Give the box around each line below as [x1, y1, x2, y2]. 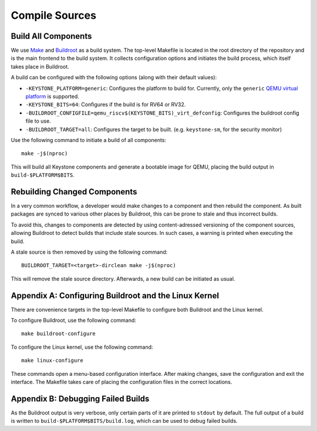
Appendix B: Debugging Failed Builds [11, 393, 150, 403]
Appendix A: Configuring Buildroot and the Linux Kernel [11, 291, 220, 301]
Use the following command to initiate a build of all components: [11, 136, 167, 143]
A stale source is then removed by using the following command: [11, 248, 168, 255]
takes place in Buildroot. [11, 63, 70, 70]
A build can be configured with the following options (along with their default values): [11, 74, 217, 81]
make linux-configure [21, 357, 83, 364]
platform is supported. [25, 93, 79, 100]
